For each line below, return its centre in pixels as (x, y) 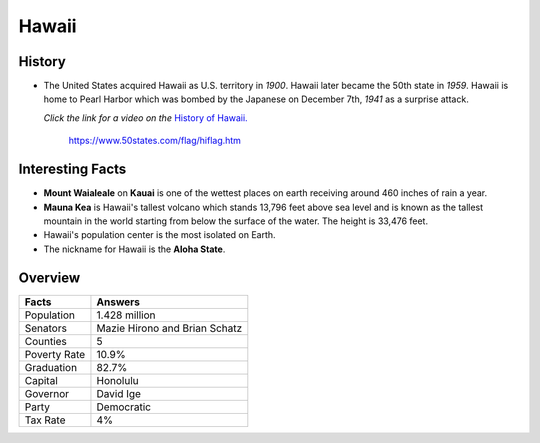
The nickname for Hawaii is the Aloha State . (134, 249)
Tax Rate (45, 420)
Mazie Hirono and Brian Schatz (169, 328)
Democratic (124, 407)
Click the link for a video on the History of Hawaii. (146, 117)
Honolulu (117, 380)
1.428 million (126, 315)
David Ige (119, 393)
